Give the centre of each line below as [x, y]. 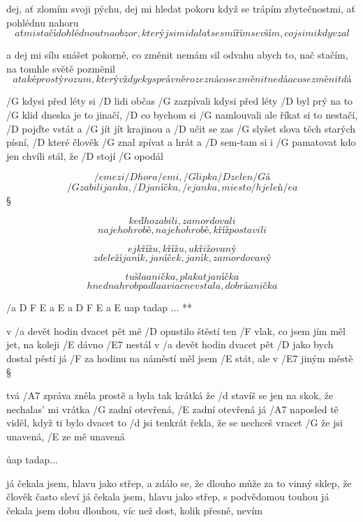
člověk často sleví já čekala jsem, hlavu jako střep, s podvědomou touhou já [168, 497]
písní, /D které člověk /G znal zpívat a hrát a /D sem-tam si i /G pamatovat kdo [181, 142]
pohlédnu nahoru [43, 22]
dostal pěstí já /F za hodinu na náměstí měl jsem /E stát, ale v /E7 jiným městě [180, 358]
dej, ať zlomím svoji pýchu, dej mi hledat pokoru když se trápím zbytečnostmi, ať [181, 8]
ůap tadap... [32, 460]
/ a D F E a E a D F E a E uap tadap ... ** [99, 307]
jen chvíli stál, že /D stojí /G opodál [85, 155]
